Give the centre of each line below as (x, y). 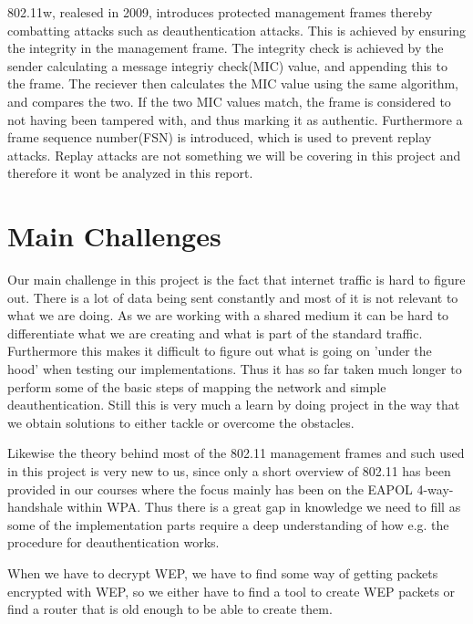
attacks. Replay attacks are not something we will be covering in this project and (234, 155)
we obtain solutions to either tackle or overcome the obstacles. (181, 422)
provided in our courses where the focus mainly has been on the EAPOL (210, 489)
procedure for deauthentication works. (113, 542)
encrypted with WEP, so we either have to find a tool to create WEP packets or (231, 591)
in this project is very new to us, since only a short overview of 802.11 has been (229, 471)
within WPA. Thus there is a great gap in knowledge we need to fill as (264, 507)
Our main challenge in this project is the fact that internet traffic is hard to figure (236, 280)
